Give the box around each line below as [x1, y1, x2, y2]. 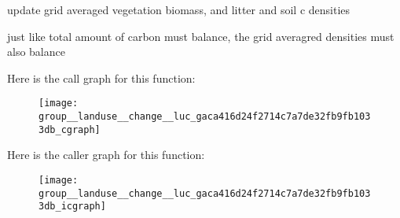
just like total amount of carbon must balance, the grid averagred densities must [7, 28, 394, 44]
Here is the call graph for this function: [7, 69, 196, 86]
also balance [7, 43, 65, 60]
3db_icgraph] [39, 201, 106, 212]
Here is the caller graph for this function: [7, 146, 205, 163]
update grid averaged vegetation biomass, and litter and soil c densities [7, 2, 350, 17]
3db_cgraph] [39, 124, 101, 135]
